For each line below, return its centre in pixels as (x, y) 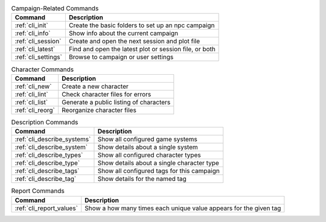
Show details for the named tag (142, 179)
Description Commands (45, 122)
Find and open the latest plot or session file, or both (142, 49)
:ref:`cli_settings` (39, 57)
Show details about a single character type (158, 163)
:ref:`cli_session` (38, 41)
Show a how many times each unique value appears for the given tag (183, 208)
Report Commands (38, 191)
